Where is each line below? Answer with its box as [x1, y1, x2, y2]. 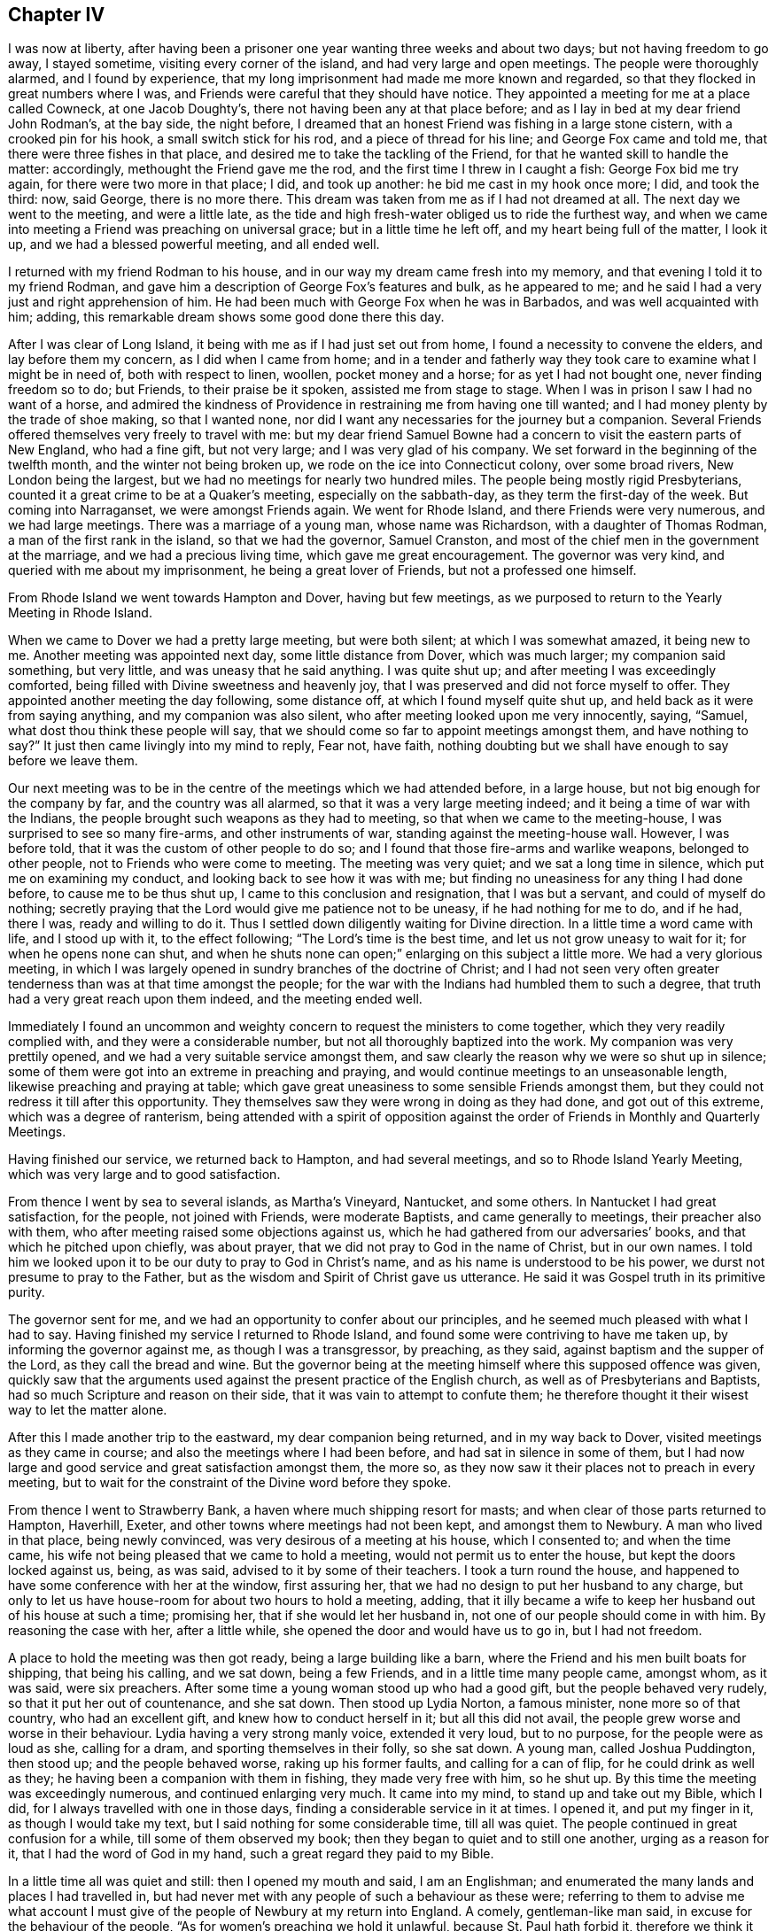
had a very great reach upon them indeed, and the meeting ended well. [8, 991, 423, 1007]
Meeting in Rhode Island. [8, 605, 152, 621]
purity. [8, 1284, 45, 1300]
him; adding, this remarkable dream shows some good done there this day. [8, 309, 445, 325]
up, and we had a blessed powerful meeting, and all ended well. [8, 237, 380, 252]
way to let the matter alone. [8, 1402, 167, 1418]
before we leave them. [8, 753, 138, 769]
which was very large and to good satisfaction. [8, 1167, 281, 1183]
